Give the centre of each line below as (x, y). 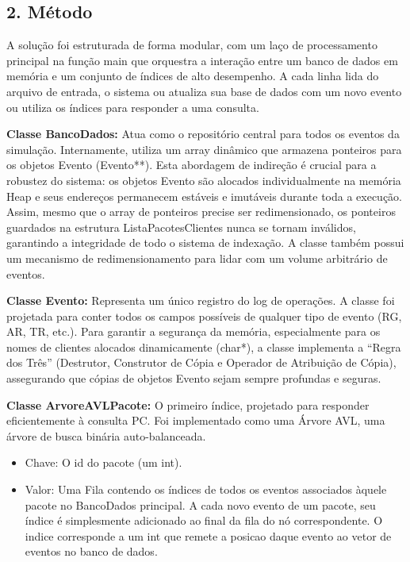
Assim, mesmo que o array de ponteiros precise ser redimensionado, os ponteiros (201, 212)
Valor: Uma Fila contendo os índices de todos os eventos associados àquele (206, 489)
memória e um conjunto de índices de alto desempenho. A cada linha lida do (193, 76)
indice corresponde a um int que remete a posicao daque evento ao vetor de (208, 535)
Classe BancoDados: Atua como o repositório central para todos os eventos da (203, 134)
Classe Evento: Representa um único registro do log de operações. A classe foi (201, 300)
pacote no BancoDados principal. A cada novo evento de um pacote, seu (200, 504)
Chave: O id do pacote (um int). (103, 462)
